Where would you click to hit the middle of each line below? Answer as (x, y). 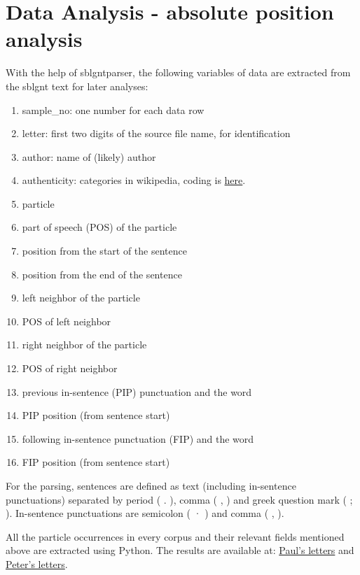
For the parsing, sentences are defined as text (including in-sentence (151, 485)
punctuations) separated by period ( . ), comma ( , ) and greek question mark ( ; (179, 499)
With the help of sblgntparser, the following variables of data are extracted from (178, 72)
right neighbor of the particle (84, 345)
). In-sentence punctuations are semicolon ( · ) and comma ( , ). (145, 513)
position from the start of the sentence (104, 251)
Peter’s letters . (37, 563)
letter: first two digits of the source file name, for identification (156, 133)
